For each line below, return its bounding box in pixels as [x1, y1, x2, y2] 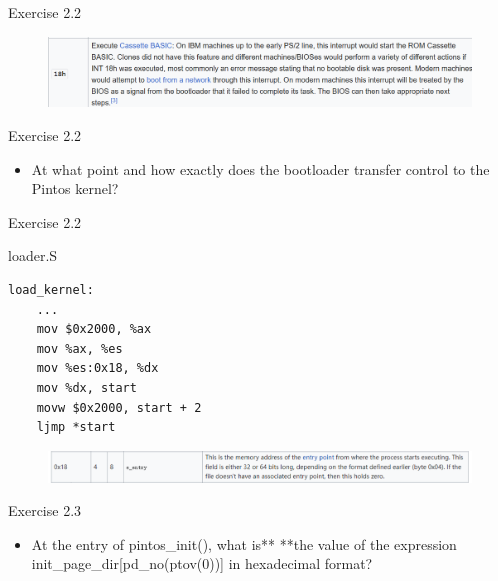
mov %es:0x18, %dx [36, 361, 159, 376]
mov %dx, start [36, 380, 137, 395]
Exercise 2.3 [8, 500, 82, 521]
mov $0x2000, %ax [36, 322, 152, 337]
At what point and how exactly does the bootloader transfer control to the [31, 158, 490, 179]
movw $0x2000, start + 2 [36, 400, 202, 415]
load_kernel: [8, 282, 94, 297]
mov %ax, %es [36, 341, 123, 356]
